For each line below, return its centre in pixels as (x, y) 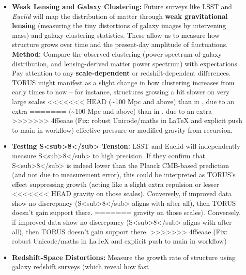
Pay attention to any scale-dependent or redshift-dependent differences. (121, 73)
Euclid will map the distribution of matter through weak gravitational (120, 16)
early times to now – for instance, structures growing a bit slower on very (121, 92)
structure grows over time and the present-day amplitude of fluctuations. (120, 44)
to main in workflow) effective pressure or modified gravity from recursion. (122, 130)
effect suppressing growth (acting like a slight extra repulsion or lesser (115, 184)
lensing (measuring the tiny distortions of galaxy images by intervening (119, 25)
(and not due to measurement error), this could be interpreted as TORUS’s (124, 175)
